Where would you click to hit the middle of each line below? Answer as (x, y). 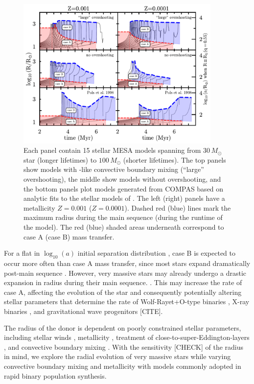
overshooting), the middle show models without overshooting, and (122, 179)
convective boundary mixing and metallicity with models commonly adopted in (123, 366)
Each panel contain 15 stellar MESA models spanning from (112, 150)
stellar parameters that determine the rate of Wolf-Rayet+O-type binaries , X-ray (127, 301)
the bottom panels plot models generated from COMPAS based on (124, 188)
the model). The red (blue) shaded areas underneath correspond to (124, 227)
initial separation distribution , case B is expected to (156, 253)
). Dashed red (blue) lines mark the (178, 207)
